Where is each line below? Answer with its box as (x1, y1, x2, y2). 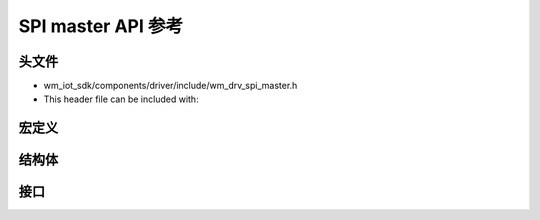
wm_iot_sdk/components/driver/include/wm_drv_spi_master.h (43, 80, 298, 92)
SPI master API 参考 (18, 15, 184, 37)
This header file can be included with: (43, 93, 199, 105)
